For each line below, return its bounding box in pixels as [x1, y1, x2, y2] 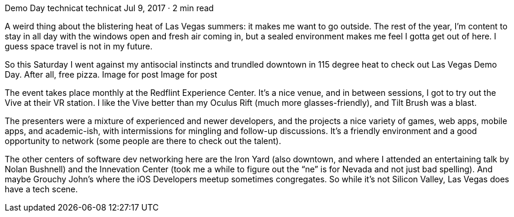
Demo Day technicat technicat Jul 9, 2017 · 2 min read [5, 3, 214, 13]
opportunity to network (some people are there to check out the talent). [5, 136, 281, 146]
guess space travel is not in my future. [5, 41, 153, 51]
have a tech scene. [5, 184, 78, 194]
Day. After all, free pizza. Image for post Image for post [5, 69, 218, 79]
